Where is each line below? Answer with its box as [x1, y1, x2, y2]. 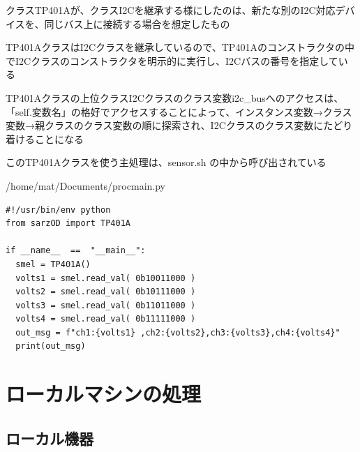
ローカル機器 [6, 427, 93, 449]
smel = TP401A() [15, 259, 91, 269]
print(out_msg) [15, 341, 86, 352]
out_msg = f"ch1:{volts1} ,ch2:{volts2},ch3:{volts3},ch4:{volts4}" [15, 327, 340, 338]
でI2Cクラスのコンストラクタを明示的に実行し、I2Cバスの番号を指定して [6, 53, 338, 68]
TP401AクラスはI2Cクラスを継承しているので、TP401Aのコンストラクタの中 [6, 40, 355, 54]
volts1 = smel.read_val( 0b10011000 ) [15, 273, 196, 283]
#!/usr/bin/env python [6, 204, 111, 215]
